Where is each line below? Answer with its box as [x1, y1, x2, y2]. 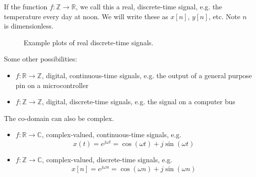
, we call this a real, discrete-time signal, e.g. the [76, 1, 223, 11]
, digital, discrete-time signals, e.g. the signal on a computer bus [42, 96, 235, 107]
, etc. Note [208, 11, 240, 21]
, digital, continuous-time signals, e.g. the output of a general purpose [41, 70, 252, 80]
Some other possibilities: [4, 54, 77, 64]
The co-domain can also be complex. [4, 113, 114, 123]
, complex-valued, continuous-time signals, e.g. [41, 129, 182, 140]
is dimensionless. [4, 21, 54, 31]
